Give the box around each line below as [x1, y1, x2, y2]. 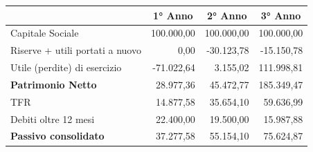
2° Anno [206, 8, 247, 22]
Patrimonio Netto [10, 77, 97, 91]
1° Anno [153, 8, 193, 22]
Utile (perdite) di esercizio [10, 60, 122, 75]
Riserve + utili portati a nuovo [10, 43, 141, 57]
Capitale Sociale [10, 26, 79, 40]
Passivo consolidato [10, 129, 105, 143]
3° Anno [260, 8, 301, 22]
